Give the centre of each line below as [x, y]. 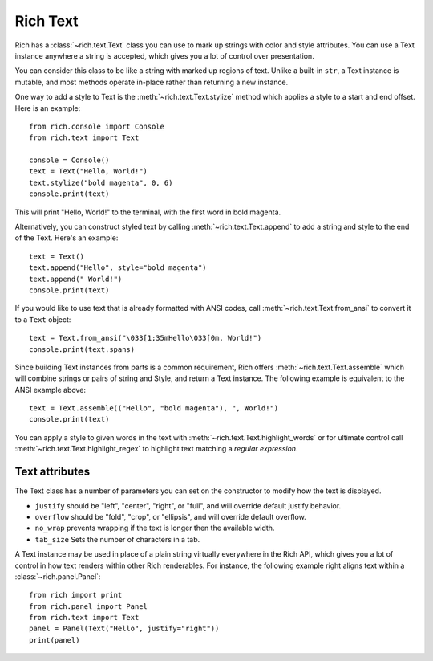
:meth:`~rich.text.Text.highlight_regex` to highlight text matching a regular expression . [156, 449]
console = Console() [69, 160]
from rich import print [76, 595]
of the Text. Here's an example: [67, 238]
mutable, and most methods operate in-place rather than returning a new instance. [152, 82]
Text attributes [53, 472]
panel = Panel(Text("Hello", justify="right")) [124, 629]
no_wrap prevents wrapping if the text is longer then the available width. [155, 528]
